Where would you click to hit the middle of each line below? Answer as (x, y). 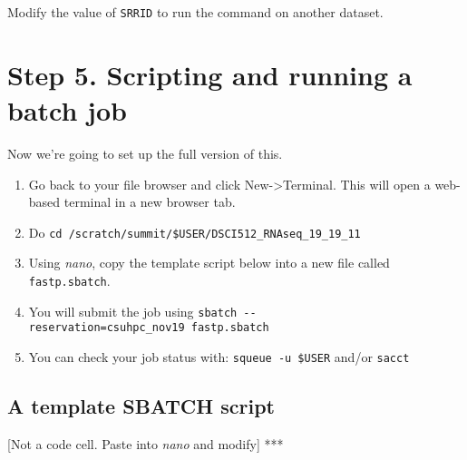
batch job (67, 110)
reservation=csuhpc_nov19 (107, 328)
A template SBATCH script (141, 406)
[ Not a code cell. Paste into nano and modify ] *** (146, 443)
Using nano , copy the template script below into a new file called (209, 263)
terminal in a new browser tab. (150, 202)
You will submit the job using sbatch (133, 311)
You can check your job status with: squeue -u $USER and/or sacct (219, 356)
